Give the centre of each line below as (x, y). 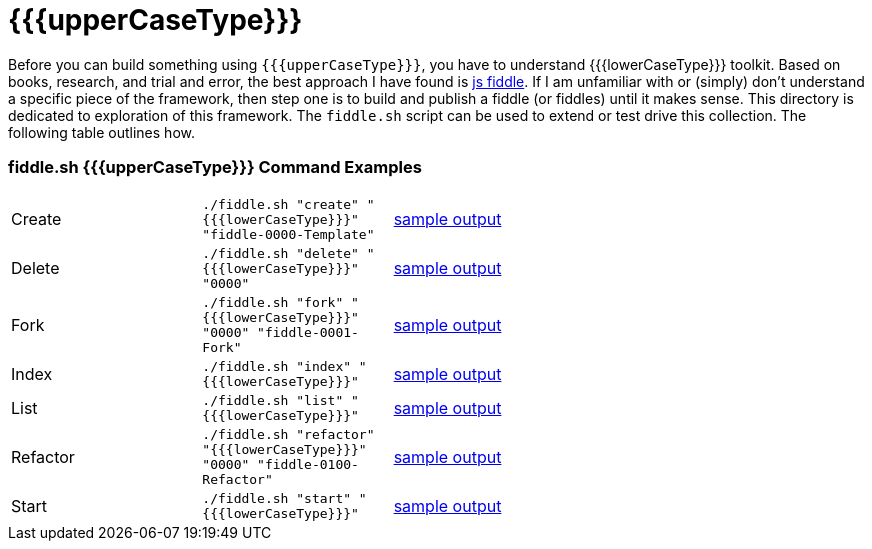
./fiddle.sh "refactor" (288, 434)
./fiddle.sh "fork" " (280, 302)
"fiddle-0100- (308, 464)
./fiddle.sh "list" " (280, 400)
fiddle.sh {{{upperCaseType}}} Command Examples (215, 167)
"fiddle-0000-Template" (288, 234)
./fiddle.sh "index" (277, 366)
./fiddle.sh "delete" (280, 253)
